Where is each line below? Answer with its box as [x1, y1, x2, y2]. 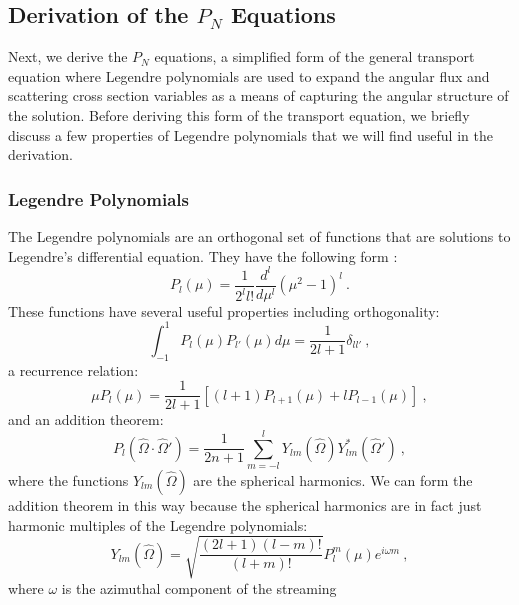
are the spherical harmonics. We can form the [193, 470, 473, 490]
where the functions [8, 470, 129, 490]
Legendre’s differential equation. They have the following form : [8, 245, 398, 266]
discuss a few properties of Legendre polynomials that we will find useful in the [8, 124, 493, 145]
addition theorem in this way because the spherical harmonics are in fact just [8, 495, 482, 515]
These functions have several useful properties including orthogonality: [8, 300, 440, 321]
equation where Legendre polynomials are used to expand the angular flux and [8, 65, 490, 86]
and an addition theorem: [8, 409, 164, 430]
